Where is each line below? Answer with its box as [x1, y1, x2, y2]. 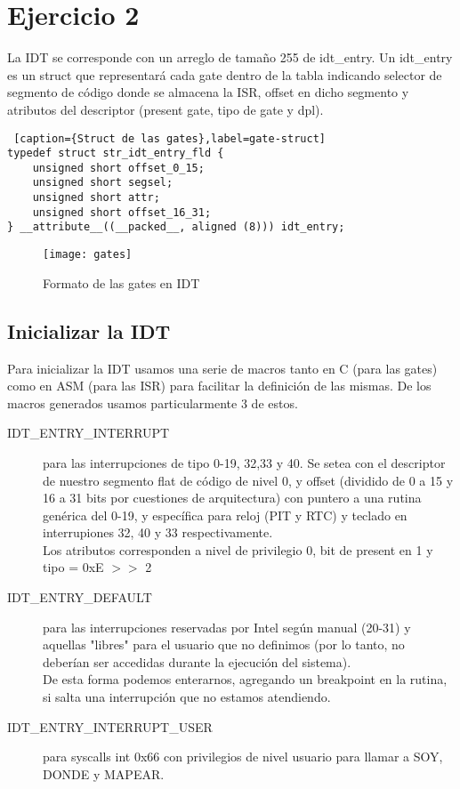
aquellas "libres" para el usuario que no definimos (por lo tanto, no [43, 635, 405, 654]
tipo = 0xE [43, 558, 104, 576]
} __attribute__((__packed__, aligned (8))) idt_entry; [7, 221, 345, 234]
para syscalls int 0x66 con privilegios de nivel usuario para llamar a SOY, [43, 747, 443, 766]
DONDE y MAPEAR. [43, 764, 165, 783]
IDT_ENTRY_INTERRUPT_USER [7, 717, 213, 736]
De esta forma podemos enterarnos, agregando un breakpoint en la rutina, [43, 670, 448, 688]
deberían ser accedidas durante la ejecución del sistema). [43, 652, 351, 671]
